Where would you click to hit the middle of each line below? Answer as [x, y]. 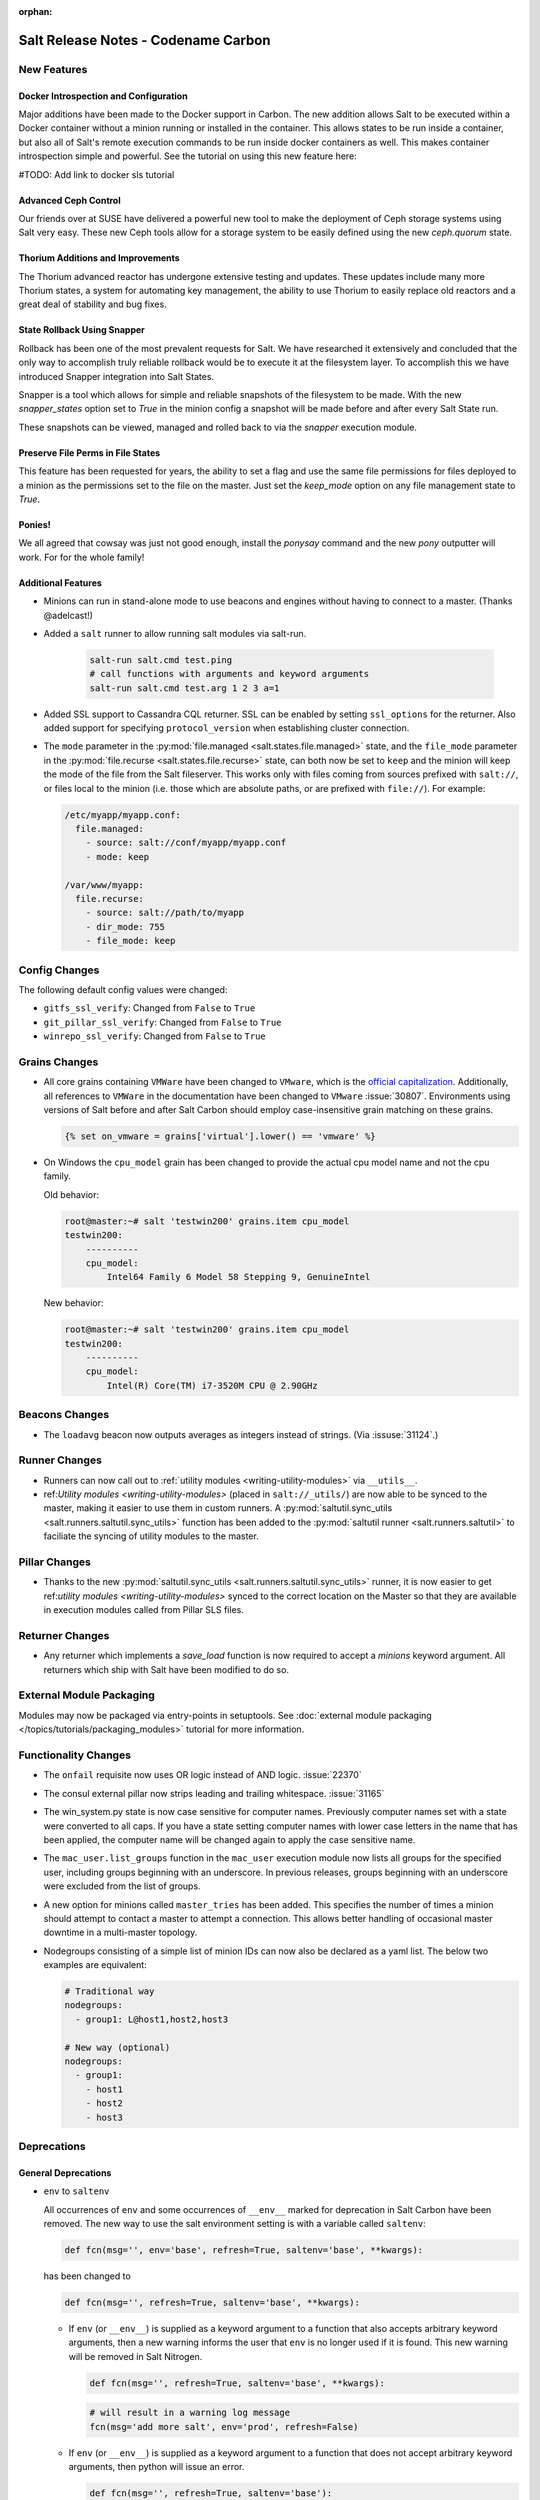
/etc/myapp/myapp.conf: [123, 814]
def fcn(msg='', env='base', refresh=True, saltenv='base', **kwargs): [244, 2249]
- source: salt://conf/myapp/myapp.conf [186, 843]
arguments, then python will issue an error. [156, 2466]
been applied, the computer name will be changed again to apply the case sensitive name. [229, 1839]
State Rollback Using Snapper [81, 330]
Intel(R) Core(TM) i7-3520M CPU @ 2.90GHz [212, 1385]
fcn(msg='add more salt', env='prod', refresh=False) [224, 2426]
